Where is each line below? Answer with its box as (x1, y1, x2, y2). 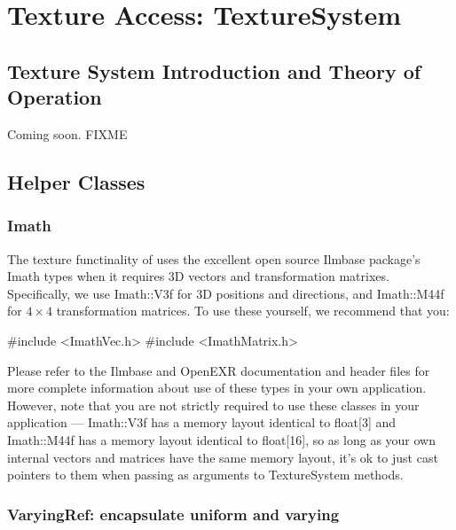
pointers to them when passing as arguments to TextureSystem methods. (7, 465, 404, 484)
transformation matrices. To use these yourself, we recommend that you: (56, 301, 450, 320)
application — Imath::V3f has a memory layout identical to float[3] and (7, 413, 397, 432)
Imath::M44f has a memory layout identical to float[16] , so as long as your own (7, 430, 436, 448)
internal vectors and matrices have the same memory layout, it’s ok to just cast (7, 448, 438, 466)
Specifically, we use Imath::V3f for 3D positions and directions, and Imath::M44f (7, 284, 444, 302)
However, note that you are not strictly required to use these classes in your (7, 395, 420, 414)
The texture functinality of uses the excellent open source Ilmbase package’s (7, 249, 421, 268)
